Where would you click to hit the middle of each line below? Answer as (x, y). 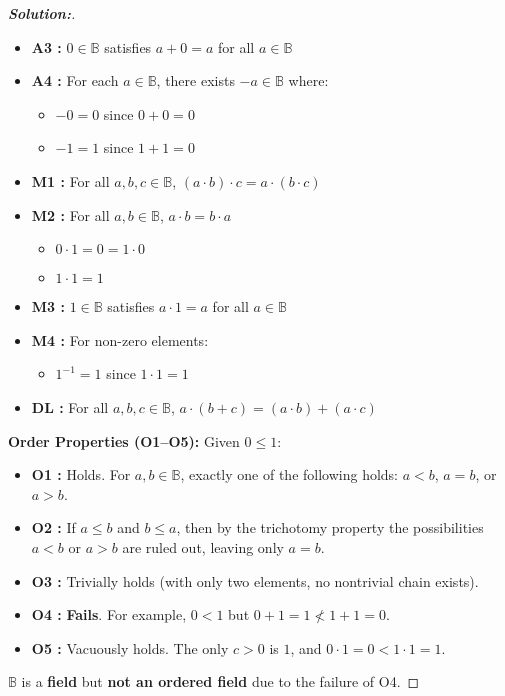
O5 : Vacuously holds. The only (130, 647)
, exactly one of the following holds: (289, 474)
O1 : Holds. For (81, 474)
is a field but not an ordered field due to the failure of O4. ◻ (220, 681)
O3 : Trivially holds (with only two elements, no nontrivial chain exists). (255, 580)
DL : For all (70, 406)
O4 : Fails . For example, (109, 614)
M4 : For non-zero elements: (120, 339)
